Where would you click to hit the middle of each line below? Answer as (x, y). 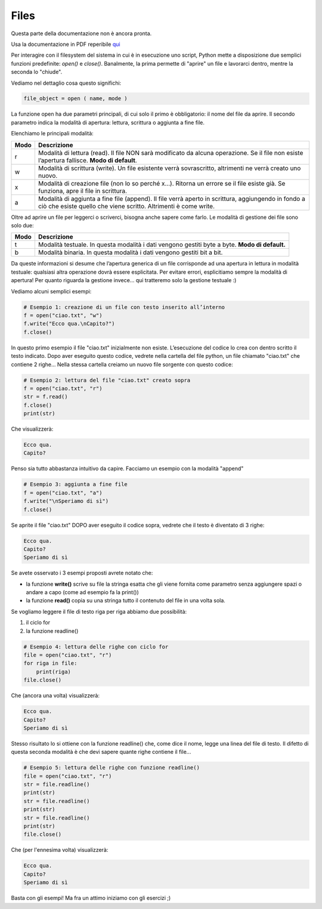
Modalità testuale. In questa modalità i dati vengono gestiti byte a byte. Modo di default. (162, 245)
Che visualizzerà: (32, 429)
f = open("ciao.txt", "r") (63, 388)
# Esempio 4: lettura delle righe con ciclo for (96, 647)
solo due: (22, 225)
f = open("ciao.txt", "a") (63, 493)
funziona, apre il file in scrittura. (83, 191)
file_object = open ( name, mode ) (75, 99)
